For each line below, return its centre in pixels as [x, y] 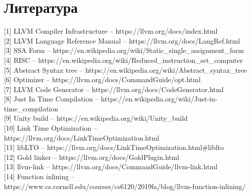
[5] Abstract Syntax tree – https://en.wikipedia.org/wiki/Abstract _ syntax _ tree [125, 70]
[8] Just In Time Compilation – [51, 99]
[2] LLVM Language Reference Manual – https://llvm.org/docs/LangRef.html [122, 40]
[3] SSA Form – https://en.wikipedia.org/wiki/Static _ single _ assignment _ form [124, 50]
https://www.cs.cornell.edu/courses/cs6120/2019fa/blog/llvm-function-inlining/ [125, 186]
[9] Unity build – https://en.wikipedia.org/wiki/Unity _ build [96, 118]
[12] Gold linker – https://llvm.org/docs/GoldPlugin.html [92, 157]
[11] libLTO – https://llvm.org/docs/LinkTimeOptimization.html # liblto [114, 147]
